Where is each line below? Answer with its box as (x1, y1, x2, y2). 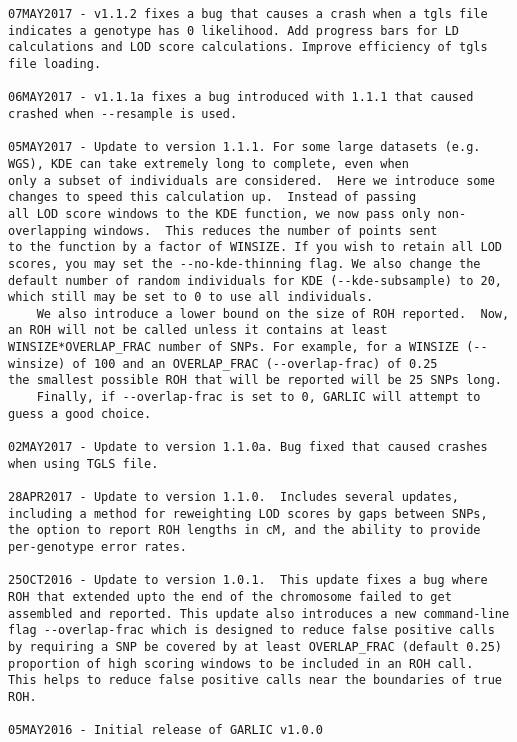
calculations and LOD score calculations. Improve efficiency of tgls (8, 40, 488, 55)
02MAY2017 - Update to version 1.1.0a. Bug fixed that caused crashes (8, 440, 488, 455)
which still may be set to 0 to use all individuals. (8, 290, 374, 305)
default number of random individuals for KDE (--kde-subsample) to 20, (8, 273, 502, 288)
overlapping (8, 223, 87, 238)
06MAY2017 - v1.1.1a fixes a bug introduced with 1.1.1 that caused (8, 90, 474, 105)
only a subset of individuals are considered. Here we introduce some (8, 173, 495, 188)
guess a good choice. (8, 406, 152, 421)
